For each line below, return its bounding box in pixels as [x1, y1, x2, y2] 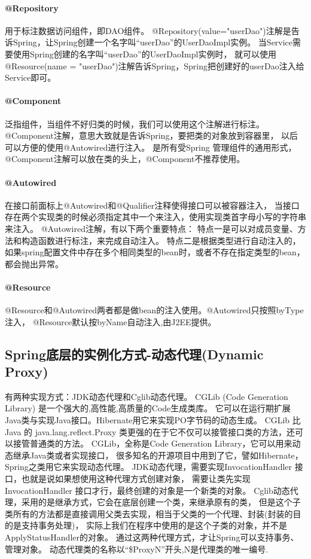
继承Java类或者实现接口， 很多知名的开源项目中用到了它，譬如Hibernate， [13, 448, 303, 461]
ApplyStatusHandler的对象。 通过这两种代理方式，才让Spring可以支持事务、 [5, 531, 299, 543]
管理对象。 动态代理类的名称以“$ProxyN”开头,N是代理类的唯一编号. [5, 542, 269, 555]
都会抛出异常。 [5, 257, 63, 270]
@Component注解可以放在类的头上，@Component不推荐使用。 [5, 152, 245, 165]
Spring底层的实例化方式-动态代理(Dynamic [5, 344, 264, 363]
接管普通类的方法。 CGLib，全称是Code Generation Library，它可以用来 [13, 437, 292, 450]
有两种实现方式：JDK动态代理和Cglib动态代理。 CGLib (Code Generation [5, 390, 288, 402]
